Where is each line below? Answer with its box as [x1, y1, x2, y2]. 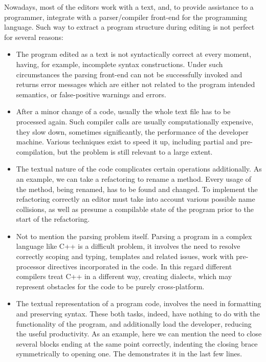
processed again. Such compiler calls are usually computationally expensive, [16, 116, 254, 126]
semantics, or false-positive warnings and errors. [16, 89, 166, 99]
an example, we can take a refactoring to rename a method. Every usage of [16, 173, 252, 184]
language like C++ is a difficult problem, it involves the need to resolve [16, 241, 240, 251]
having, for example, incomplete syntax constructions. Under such [16, 58, 223, 69]
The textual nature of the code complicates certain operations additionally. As [16, 163, 262, 174]
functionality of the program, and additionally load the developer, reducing [16, 318, 252, 329]
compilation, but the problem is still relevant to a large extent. [16, 146, 213, 157]
